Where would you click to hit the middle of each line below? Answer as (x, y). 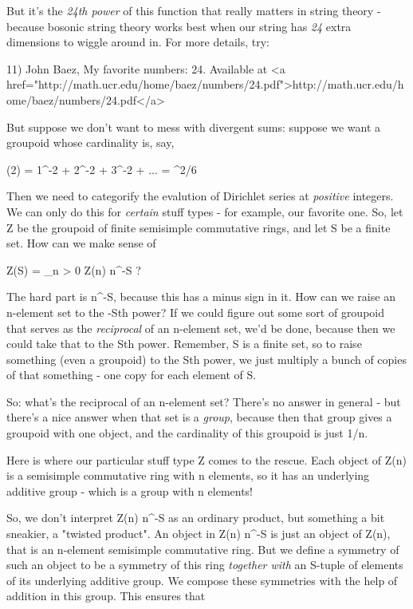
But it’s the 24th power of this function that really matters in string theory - (194, 10)
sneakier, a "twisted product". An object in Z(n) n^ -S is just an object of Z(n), (199, 534)
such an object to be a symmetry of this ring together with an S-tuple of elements (205, 565)
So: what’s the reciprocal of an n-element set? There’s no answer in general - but (204, 401)
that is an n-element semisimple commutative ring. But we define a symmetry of (203, 549)
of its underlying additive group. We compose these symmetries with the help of (202, 580)
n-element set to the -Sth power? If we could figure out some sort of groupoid (196, 312)
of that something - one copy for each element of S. (132, 375)
